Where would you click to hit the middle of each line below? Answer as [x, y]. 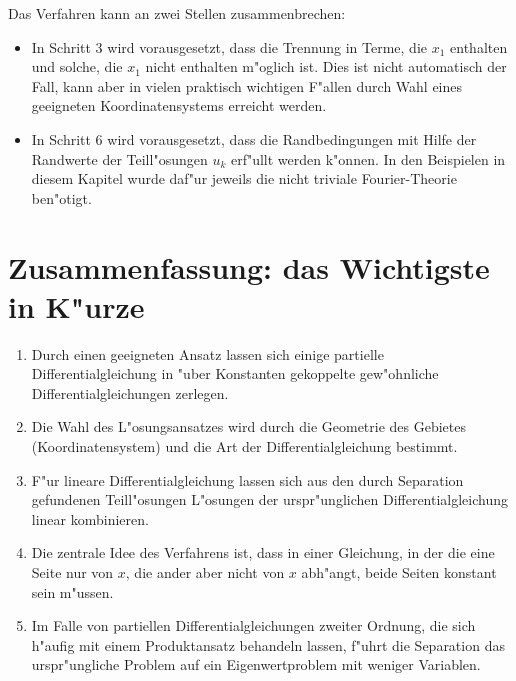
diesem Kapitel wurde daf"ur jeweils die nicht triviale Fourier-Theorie [244, 178]
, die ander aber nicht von [205, 572]
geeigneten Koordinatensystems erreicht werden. [179, 105]
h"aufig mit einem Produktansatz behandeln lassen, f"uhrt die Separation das [268, 644]
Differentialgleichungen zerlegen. [130, 392]
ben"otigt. [61, 197]
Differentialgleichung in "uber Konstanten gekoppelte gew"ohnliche [235, 373]
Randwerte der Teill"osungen [119, 158]
